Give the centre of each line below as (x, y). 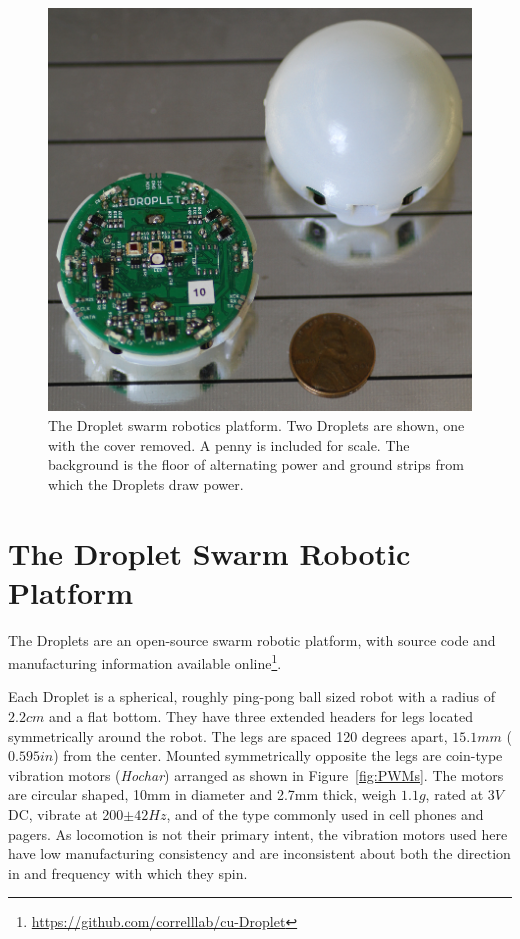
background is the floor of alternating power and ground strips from (256, 464)
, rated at (454, 794)
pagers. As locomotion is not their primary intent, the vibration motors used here (258, 833)
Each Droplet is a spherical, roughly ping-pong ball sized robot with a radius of (252, 696)
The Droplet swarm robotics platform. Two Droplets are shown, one (256, 424)
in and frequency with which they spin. (128, 872)
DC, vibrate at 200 (66, 814)
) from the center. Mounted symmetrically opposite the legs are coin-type (278, 755)
